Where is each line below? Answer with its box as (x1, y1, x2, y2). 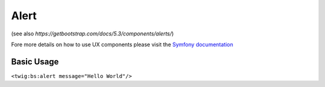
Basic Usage (11, 56, 59, 67)
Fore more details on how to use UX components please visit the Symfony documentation (11, 41, 234, 48)
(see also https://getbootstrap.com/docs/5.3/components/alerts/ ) (11, 30, 174, 37)
